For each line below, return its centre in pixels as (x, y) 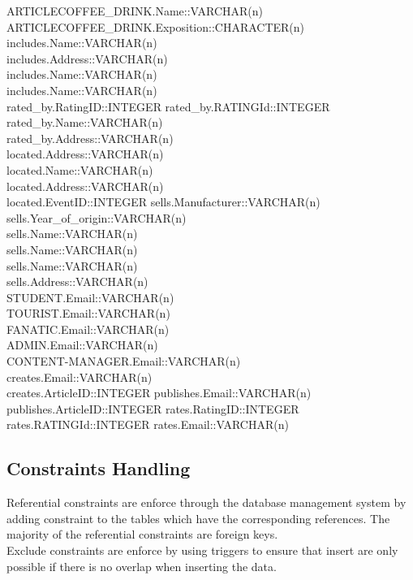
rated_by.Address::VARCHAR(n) (90, 138)
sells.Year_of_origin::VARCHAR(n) (97, 217)
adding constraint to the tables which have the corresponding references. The (198, 518)
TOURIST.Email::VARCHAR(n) (88, 313)
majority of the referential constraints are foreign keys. (142, 534)
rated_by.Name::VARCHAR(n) (85, 122)
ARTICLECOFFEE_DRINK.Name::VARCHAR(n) (135, 11)
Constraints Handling (99, 468)
